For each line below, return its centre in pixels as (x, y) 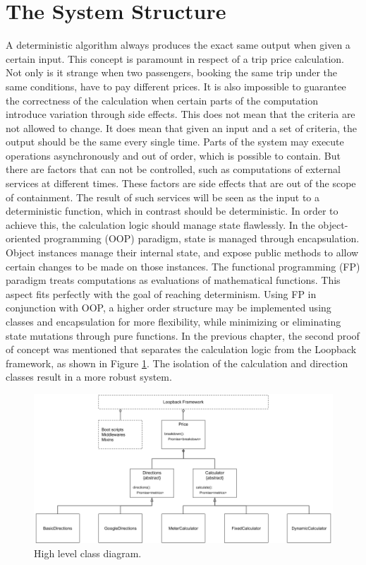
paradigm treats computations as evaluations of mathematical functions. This (173, 280)
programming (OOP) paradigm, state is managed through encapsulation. (202, 238)
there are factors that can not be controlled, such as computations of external (173, 169)
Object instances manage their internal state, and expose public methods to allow (182, 252)
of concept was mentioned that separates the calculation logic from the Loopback (181, 349)
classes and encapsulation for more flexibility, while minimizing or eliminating (173, 321)
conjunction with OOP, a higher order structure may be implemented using (169, 308)
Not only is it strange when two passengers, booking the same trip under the (171, 72)
